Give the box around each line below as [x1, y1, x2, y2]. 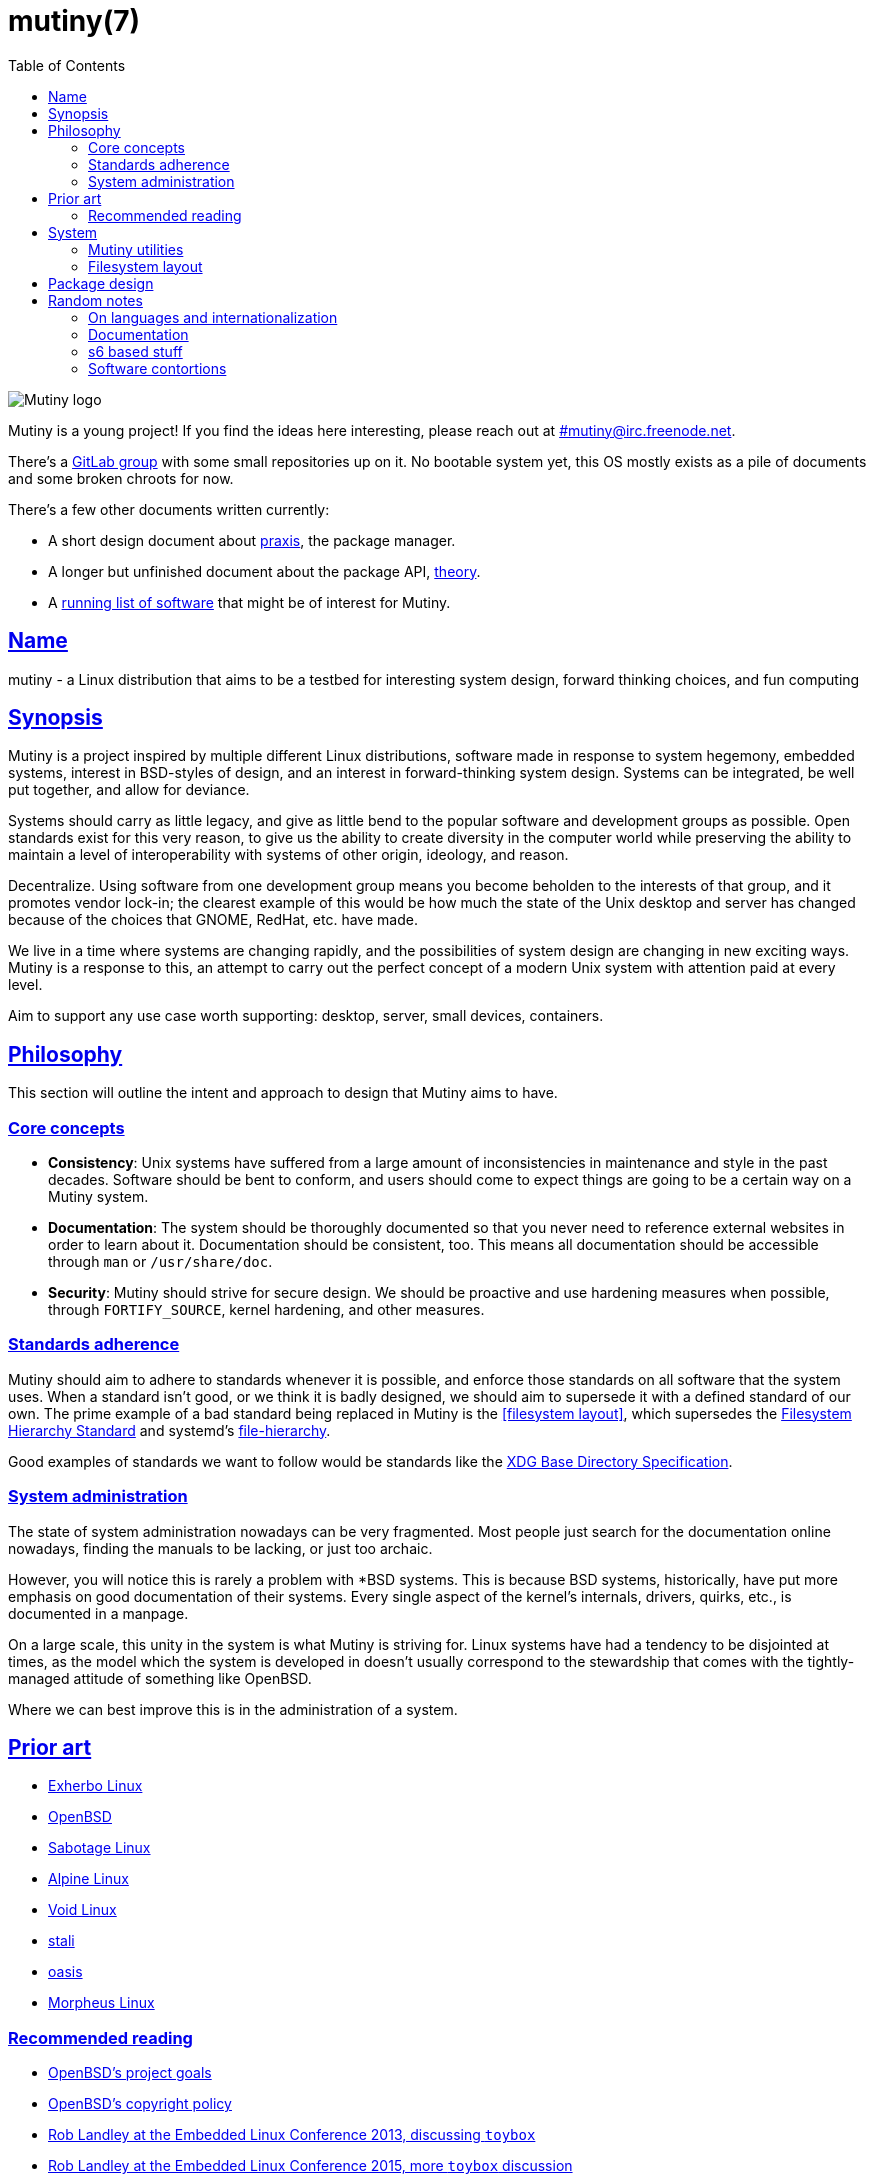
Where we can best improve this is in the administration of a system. [8, 1700, 458, 1718]
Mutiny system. [48, 1188, 149, 1206]
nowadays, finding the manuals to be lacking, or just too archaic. [8, 1539, 433, 1557]
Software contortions [88, 359, 227, 377]
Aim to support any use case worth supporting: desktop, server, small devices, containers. [8, 1007, 604, 1025]
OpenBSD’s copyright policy [48, 2095, 232, 2113]
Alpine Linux [48, 1870, 129, 1888]
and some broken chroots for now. [8, 469, 234, 487]
